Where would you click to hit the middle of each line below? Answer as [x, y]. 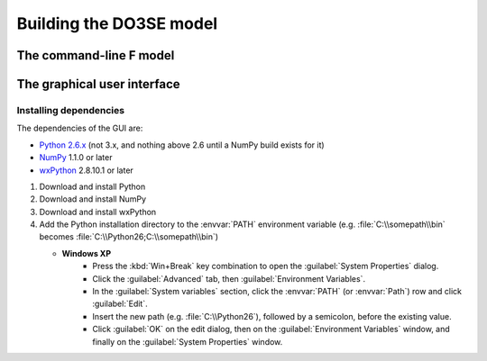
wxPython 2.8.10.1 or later [87, 170]
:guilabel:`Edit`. [120, 304]
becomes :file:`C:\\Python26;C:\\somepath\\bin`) [129, 237]
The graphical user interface [98, 84]
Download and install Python [92, 186]
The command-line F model [96, 55]
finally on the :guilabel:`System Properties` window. [188, 341]
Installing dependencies [71, 110]
